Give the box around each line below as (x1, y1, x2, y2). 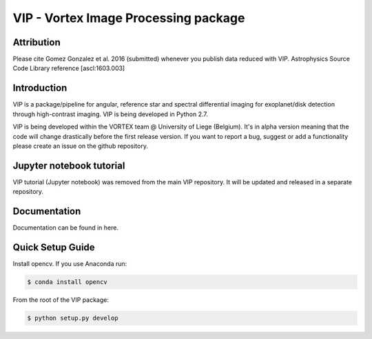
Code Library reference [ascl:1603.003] (12, 64, 125, 72)
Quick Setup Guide (12, 241, 96, 253)
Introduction (12, 83, 68, 94)
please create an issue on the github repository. (12, 142, 148, 150)
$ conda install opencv (27, 278, 108, 286)
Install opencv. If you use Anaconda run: (12, 260, 127, 268)
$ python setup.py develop (27, 314, 118, 322)
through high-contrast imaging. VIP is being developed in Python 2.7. (12, 110, 208, 118)
